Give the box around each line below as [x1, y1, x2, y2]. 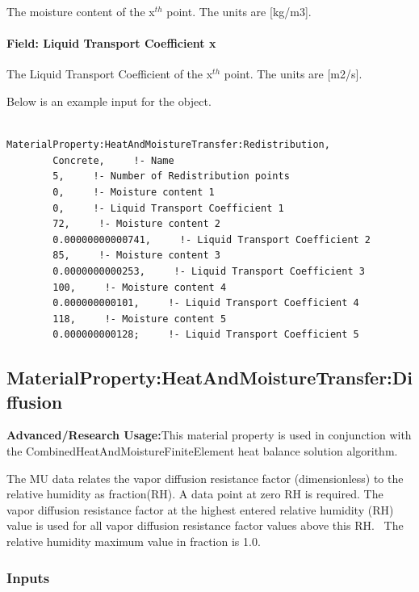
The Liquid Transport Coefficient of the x [6, 65, 213, 82]
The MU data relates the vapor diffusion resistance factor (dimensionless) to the [6, 469, 404, 486]
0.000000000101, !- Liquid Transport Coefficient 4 [52, 297, 359, 309]
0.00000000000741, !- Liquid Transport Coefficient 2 [52, 233, 371, 246]
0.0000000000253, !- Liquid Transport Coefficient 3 [52, 265, 365, 277]
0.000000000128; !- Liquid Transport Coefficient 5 [52, 329, 359, 341]
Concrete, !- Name [52, 154, 174, 166]
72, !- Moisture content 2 [52, 218, 220, 230]
